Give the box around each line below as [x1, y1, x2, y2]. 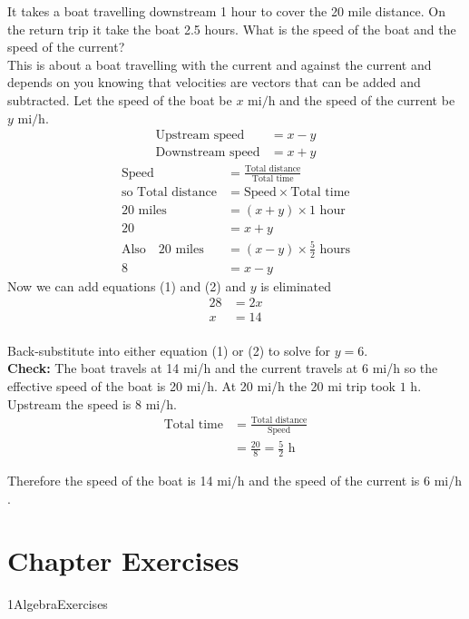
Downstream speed [155, 146, 260, 160]
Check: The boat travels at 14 [7, 359, 180, 378]
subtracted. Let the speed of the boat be [7, 90, 232, 109]
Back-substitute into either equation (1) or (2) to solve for [7, 340, 330, 359]
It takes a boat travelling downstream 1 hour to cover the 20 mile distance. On [7, 2, 445, 20]
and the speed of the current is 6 [249, 470, 430, 489]
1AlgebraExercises [7, 594, 108, 614]
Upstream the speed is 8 [7, 394, 142, 413]
